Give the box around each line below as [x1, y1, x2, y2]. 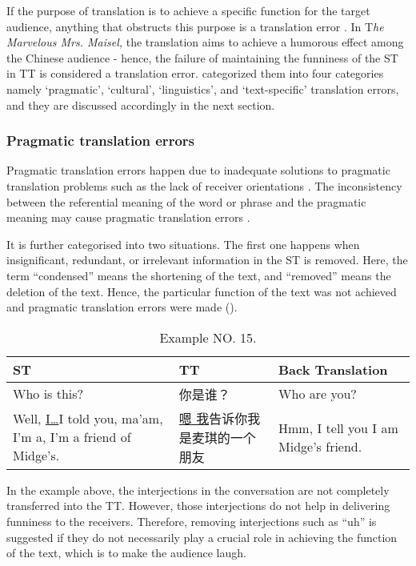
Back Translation [278, 359, 388, 379]
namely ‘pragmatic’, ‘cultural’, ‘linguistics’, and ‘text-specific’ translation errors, [6, 80, 399, 97]
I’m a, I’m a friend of [13, 428, 131, 447]
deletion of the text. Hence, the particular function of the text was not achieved [6, 283, 397, 299]
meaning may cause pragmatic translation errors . [6, 209, 250, 226]
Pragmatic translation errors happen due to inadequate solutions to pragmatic [6, 162, 390, 179]
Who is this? [13, 384, 84, 403]
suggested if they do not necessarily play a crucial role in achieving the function [6, 528, 398, 545]
